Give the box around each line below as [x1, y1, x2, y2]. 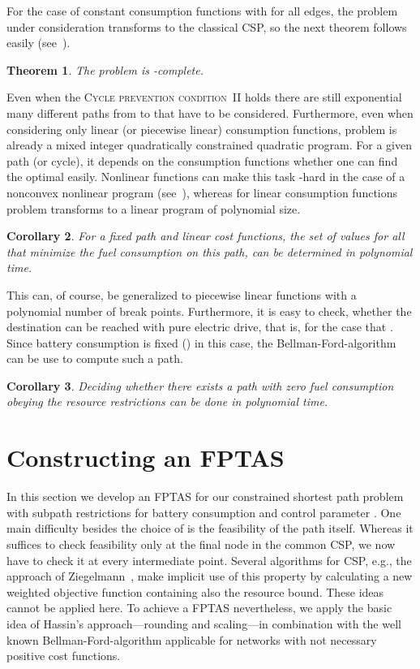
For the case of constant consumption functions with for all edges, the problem [6, 2, 398, 19]
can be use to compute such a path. [6, 350, 183, 367]
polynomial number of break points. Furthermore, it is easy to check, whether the [6, 302, 412, 319]
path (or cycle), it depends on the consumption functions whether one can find [6, 152, 398, 169]
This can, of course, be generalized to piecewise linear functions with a [6, 286, 357, 303]
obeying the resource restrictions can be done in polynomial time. [6, 393, 328, 410]
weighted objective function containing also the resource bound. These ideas [6, 583, 384, 600]
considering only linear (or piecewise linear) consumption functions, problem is [6, 120, 397, 137]
